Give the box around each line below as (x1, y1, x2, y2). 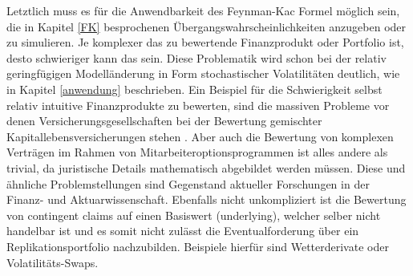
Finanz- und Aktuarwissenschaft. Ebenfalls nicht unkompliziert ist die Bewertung (6, 191, 407, 208)
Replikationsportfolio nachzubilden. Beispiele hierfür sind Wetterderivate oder (6, 237, 389, 254)
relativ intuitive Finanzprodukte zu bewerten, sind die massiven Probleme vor (6, 96, 390, 113)
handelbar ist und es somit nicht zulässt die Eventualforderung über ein (6, 222, 359, 239)
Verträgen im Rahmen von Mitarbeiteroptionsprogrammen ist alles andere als (6, 144, 388, 160)
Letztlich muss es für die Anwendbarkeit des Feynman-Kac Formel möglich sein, (6, 2, 400, 18)
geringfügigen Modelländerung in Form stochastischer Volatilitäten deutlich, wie (6, 65, 400, 82)
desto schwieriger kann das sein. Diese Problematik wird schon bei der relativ (6, 49, 387, 66)
